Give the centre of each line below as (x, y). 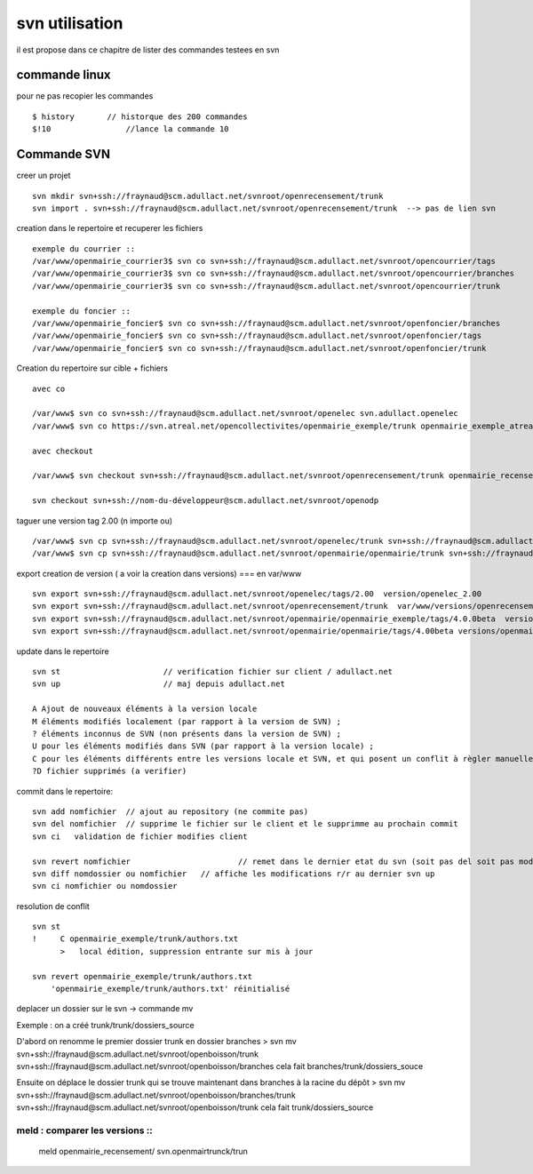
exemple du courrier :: (84, 248)
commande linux (64, 75)
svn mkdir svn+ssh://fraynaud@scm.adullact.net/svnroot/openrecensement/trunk (208, 196)
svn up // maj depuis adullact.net (159, 684)
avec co (49, 388)
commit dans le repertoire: (65, 791)
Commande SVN (64, 154)
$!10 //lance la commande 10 (131, 129)
